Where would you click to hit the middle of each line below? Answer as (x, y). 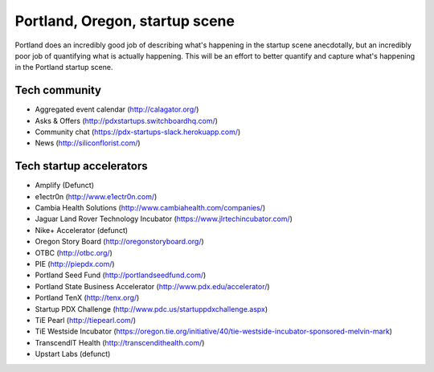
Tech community (58, 90)
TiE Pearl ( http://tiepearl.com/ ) (86, 320)
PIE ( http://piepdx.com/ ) (75, 264)
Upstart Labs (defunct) (73, 354)
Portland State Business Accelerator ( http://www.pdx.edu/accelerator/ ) (152, 286)
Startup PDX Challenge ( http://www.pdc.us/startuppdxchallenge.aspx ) (151, 309)
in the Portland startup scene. (64, 67)
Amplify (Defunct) (65, 186)
